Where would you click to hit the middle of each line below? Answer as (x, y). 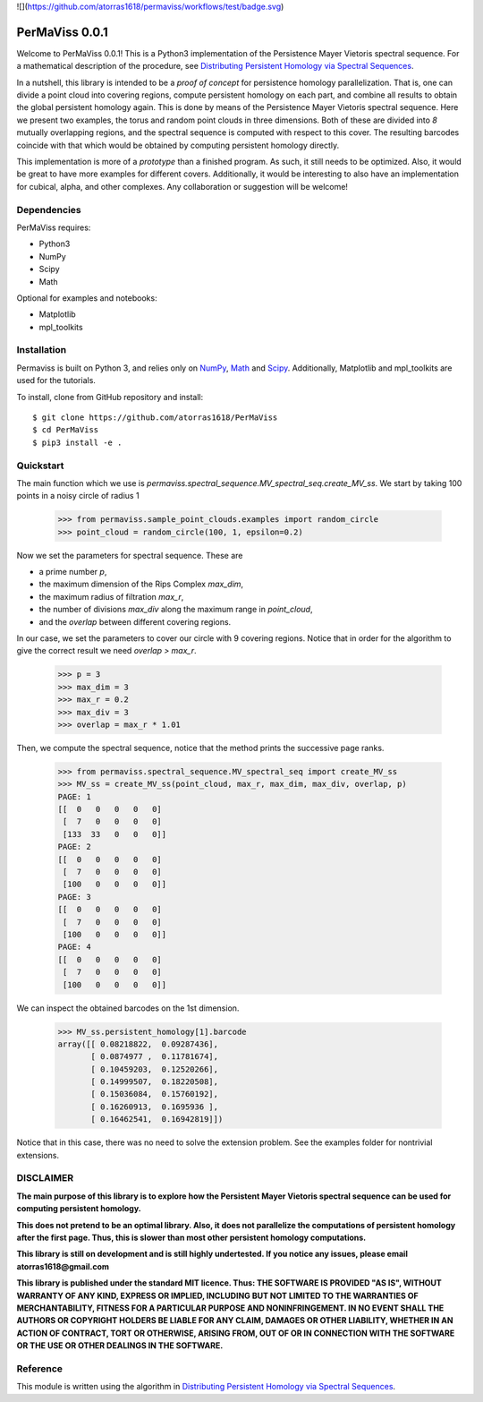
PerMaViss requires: (54, 227)
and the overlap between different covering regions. (135, 621)
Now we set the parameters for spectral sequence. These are (130, 555)
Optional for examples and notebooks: (87, 298)
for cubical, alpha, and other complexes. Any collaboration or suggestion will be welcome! (182, 186)
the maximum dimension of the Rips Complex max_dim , (141, 584)
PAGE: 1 (74, 796)
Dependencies (49, 209)
